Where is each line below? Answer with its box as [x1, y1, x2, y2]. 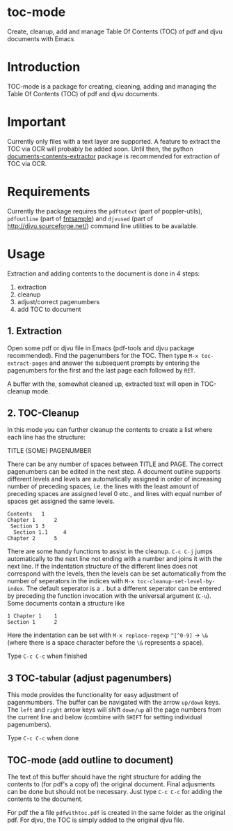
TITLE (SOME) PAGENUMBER [7, 447, 92, 455]
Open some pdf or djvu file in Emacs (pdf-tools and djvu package [7, 343, 195, 352]
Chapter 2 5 [7, 535, 58, 542]
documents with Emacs [7, 34, 74, 43]
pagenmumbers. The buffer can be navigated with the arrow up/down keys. [7, 698, 220, 707]
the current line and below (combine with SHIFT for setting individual [7, 713, 202, 721]
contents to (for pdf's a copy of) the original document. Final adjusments [7, 779, 216, 788]
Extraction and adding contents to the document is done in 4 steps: [7, 269, 200, 278]
